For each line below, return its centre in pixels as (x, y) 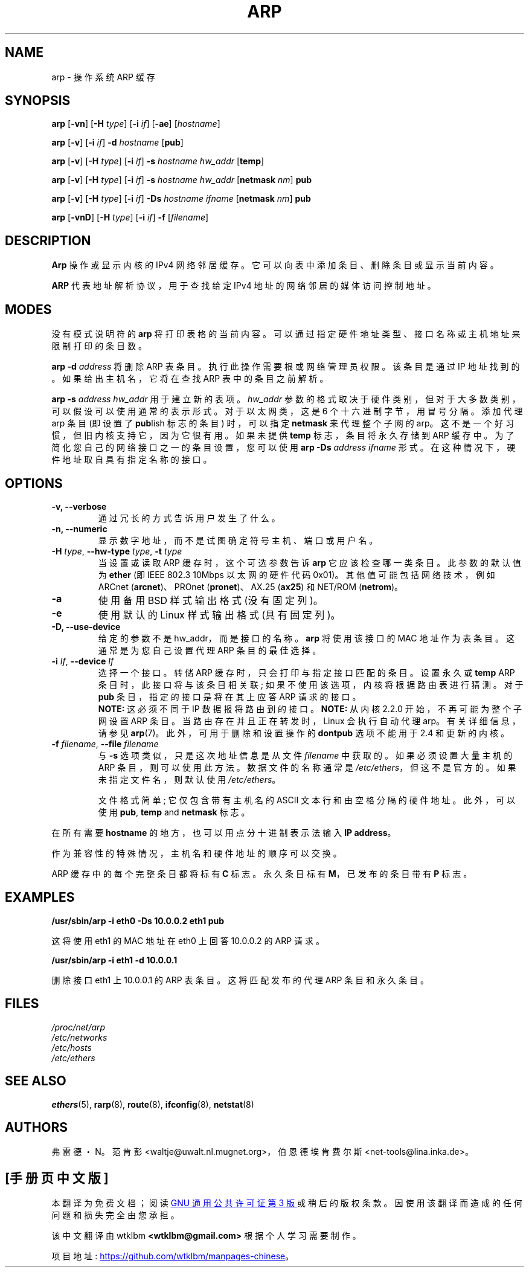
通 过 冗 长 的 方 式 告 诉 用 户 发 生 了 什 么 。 (189, 518)
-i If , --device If (83, 661)
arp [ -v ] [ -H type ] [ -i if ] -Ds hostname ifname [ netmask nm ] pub (181, 199)
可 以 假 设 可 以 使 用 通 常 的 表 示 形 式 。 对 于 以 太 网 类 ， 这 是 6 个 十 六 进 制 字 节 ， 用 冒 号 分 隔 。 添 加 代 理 (287, 411)
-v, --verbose (79, 506)
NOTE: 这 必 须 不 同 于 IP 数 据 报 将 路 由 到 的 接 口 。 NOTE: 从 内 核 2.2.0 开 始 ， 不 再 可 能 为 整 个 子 (310, 708)
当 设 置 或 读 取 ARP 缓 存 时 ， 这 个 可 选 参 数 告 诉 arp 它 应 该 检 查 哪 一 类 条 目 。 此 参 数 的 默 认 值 (309, 562)
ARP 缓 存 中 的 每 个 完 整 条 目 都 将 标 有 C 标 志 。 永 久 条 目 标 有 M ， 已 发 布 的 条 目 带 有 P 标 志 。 (262, 873)
